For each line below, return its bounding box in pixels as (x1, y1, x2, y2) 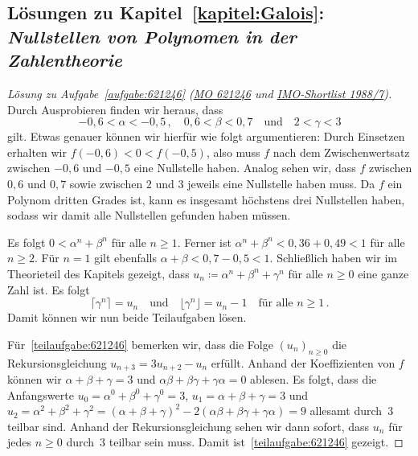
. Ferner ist (177, 233, 232, 250)
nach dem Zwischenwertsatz (273, 143, 410, 160)
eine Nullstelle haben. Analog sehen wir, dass (133, 159, 356, 176)
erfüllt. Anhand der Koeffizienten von (211, 354, 395, 371)
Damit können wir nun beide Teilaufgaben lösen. (7, 309, 247, 326)
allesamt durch (309, 402, 383, 419)
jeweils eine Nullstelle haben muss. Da (187, 175, 375, 191)
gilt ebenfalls (94, 249, 157, 266)
